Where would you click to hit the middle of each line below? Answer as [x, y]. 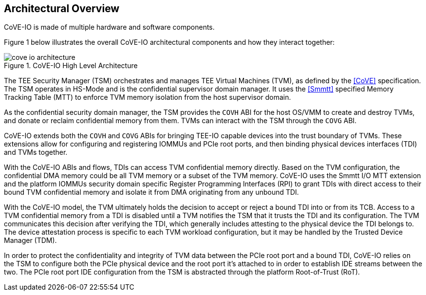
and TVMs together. [36, 152]
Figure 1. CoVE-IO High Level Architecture [71, 66]
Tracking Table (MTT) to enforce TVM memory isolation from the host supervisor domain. [148, 97]
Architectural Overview [62, 9]
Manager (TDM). [30, 240]
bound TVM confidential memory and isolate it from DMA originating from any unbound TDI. [151, 192]
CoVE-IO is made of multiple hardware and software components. [109, 27]
